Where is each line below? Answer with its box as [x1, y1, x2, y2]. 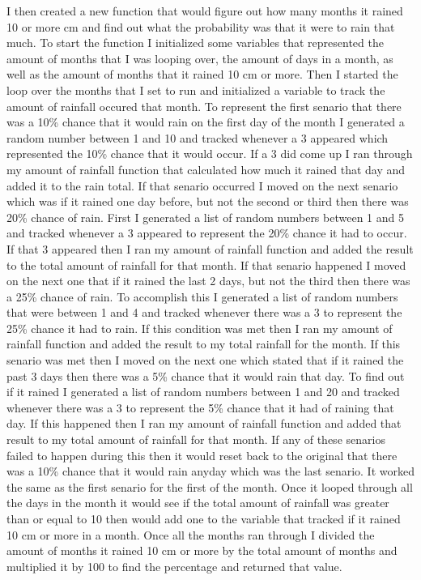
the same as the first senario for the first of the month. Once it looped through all [6, 478, 413, 495]
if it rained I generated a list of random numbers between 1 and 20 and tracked [6, 383, 400, 400]
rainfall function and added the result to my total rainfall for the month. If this [6, 335, 401, 352]
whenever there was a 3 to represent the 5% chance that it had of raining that [6, 399, 394, 416]
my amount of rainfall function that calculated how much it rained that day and [6, 160, 406, 177]
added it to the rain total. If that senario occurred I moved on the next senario [6, 177, 398, 194]
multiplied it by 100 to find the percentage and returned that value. [6, 557, 342, 574]
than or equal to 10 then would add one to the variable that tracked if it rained [6, 510, 401, 527]
